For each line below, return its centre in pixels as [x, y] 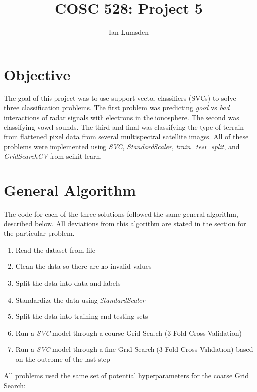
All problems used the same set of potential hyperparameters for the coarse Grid [126, 375]
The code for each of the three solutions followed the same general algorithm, [121, 213]
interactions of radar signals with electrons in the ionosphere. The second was [122, 117]
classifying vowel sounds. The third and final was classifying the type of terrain [124, 127]
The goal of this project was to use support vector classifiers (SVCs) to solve [120, 98]
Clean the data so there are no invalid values [83, 266]
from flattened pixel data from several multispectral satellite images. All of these [126, 137]
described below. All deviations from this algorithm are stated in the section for [125, 223]
